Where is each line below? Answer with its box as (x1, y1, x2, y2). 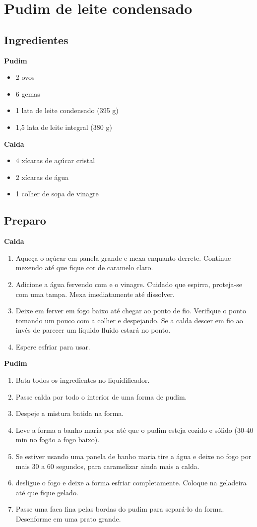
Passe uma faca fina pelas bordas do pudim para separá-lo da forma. (15, 504, 224, 514)
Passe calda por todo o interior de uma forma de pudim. (15, 391, 187, 402)
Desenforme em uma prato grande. (15, 514, 121, 524)
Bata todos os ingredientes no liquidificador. (15, 375, 150, 385)
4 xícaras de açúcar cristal (15, 155, 95, 166)
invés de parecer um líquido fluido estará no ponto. (15, 325, 171, 335)
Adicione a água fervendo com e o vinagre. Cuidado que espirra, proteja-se (15, 279, 242, 289)
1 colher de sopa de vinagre (15, 188, 99, 199)
